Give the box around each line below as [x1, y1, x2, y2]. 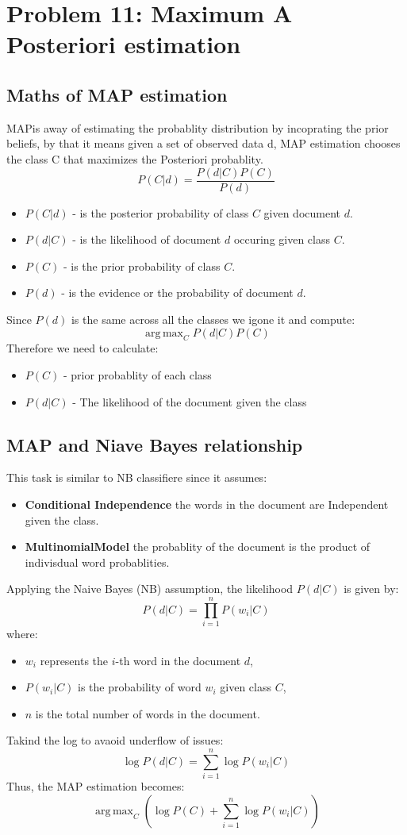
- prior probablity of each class [63, 366, 212, 383]
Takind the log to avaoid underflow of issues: [6, 732, 224, 748]
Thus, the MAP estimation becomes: [6, 778, 185, 795]
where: [6, 625, 38, 642]
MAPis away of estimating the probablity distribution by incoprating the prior [6, 119, 389, 136]
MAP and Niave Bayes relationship [6, 432, 303, 456]
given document [263, 204, 341, 221]
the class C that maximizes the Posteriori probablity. [6, 150, 263, 167]
